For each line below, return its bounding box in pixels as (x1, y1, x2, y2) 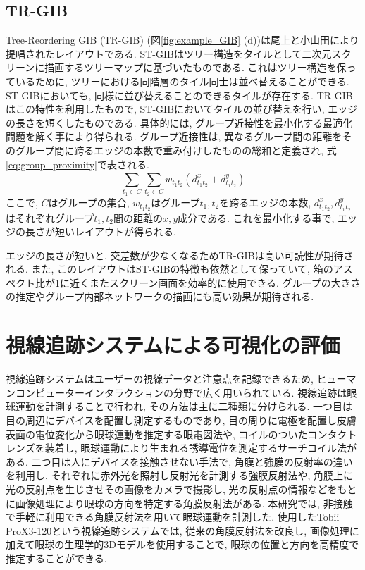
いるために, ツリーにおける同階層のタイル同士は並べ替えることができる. (15, 73, 349, 88)
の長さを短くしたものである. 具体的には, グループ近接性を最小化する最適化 (6, 115, 353, 130)
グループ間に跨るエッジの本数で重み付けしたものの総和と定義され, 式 (15, 142, 337, 157)
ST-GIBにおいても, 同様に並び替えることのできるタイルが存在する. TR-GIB (6, 87, 353, 102)
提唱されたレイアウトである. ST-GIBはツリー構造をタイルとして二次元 (6, 46, 332, 61)
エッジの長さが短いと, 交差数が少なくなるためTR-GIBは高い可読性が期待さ (6, 247, 354, 262)
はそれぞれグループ (6, 210, 94, 225)
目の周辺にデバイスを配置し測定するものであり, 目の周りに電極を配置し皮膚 (6, 412, 357, 427)
